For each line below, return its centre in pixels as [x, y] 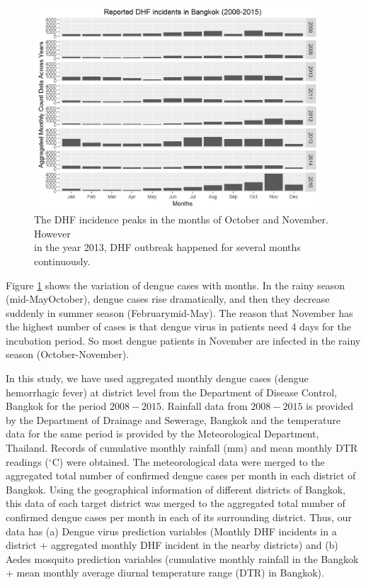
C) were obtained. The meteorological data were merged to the [188, 461]
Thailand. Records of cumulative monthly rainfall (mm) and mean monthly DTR [182, 448]
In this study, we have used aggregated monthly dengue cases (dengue [157, 378]
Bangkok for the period [56, 406]
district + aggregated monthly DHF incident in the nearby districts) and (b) [172, 545]
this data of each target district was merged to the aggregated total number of [176, 503]
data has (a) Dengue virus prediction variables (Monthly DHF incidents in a [171, 531]
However [52, 233]
